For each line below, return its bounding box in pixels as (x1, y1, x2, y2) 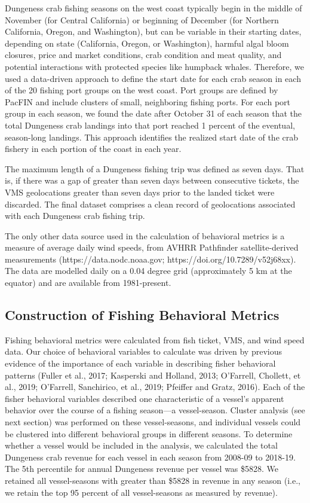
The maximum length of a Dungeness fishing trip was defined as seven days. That (5, 162, 305, 175)
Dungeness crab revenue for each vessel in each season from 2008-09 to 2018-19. (5, 450, 296, 463)
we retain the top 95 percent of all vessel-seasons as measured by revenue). (5, 486, 278, 498)
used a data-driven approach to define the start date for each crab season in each (5, 72, 301, 84)
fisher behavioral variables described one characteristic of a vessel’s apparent (5, 392, 284, 404)
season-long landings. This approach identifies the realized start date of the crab (5, 130, 299, 143)
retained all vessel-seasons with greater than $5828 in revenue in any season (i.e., (5, 474, 300, 486)
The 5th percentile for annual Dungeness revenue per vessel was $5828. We (5, 462, 279, 475)
